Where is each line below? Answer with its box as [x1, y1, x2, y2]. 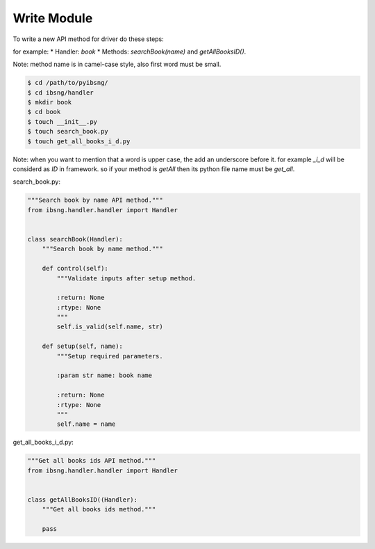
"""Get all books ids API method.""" [27, 456, 156, 465]
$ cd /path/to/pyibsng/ [27, 79, 109, 87]
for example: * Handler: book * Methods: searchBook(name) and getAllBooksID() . [12, 47, 247, 56]
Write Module [12, 10, 93, 26]
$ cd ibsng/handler [27, 88, 94, 97]
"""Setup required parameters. [56, 352, 163, 360]
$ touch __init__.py [27, 118, 97, 125]
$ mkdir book [27, 98, 72, 106]
